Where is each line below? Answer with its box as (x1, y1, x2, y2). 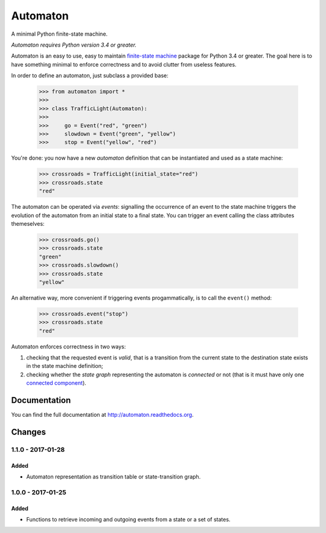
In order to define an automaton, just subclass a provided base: (11, 72, 169, 79)
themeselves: (11, 220, 45, 227)
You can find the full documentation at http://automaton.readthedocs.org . (11, 411, 194, 419)
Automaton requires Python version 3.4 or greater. (11, 41, 137, 48)
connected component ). (26, 379, 87, 387)
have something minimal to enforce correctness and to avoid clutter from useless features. (11, 60, 237, 68)
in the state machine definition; (26, 362, 103, 370)
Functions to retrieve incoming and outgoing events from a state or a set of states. (26, 516, 231, 523)
